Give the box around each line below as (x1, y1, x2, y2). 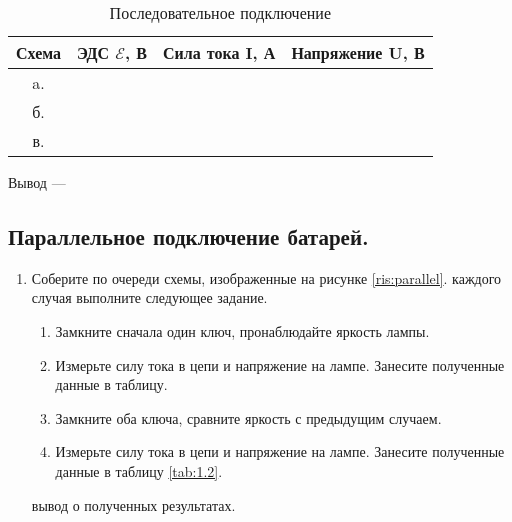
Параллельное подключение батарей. (8, 220, 369, 251)
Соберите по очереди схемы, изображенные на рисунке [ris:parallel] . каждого (31, 267, 502, 288)
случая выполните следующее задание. (31, 287, 268, 308)
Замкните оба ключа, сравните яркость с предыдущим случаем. (55, 407, 442, 428)
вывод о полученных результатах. (31, 494, 236, 515)
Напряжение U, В (291, 41, 425, 64)
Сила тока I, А (162, 41, 276, 64)
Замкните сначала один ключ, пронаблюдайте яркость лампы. (55, 320, 430, 341)
